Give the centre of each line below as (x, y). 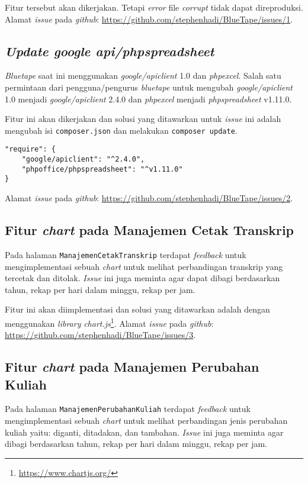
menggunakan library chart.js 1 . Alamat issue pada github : (109, 322)
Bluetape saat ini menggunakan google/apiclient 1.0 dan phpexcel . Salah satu (143, 75)
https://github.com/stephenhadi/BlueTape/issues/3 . (100, 335)
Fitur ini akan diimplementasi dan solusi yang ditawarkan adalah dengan (137, 309)
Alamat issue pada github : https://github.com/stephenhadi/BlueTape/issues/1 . (149, 19)
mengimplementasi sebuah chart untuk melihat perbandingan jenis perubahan (146, 420)
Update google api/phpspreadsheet (110, 51)
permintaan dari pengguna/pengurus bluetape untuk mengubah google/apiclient (149, 87)
